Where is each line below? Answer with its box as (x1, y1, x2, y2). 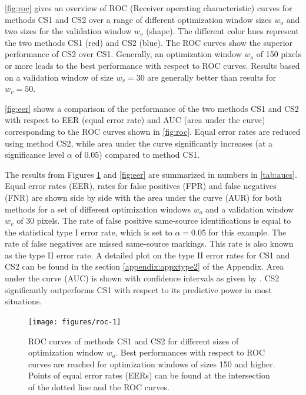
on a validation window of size (5, 71, 114, 83)
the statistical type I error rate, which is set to (5, 225, 172, 238)
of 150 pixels (256, 48, 301, 60)
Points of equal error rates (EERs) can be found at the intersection (28, 369, 270, 381)
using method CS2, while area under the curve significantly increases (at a (5, 137, 273, 149)
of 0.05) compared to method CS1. (75, 148, 200, 161)
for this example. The (208, 225, 287, 238)
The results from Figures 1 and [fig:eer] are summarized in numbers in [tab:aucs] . (5, 168, 297, 180)
